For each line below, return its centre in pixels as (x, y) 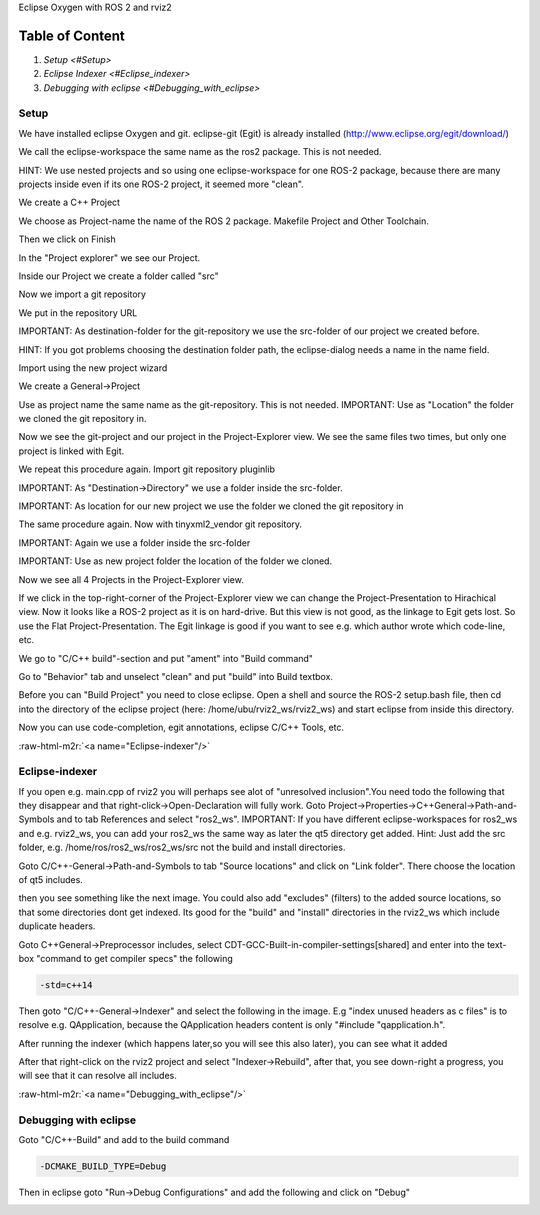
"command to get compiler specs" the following (135, 958)
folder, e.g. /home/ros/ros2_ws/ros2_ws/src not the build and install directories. (182, 847)
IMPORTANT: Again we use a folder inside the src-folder (134, 542)
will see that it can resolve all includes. (97, 1076)
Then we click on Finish (67, 239)
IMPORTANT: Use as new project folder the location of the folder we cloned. (175, 561)
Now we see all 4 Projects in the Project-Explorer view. (131, 579)
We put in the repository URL (78, 312)
